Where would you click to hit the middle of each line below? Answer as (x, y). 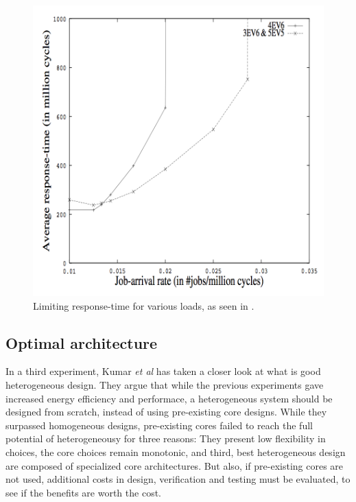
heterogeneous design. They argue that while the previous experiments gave (165, 385)
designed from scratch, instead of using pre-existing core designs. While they (166, 412)
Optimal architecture (82, 342)
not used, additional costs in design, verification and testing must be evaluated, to (178, 479)
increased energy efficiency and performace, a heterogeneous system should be (169, 398)
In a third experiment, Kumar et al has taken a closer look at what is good (163, 371)
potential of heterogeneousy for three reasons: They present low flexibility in (166, 438)
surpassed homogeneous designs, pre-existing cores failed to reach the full (159, 425)
